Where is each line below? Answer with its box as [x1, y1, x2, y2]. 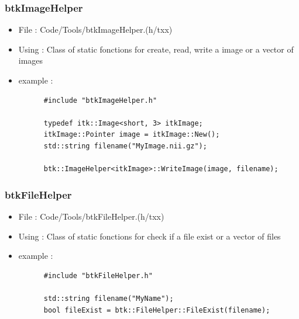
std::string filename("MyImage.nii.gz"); [43, 141, 207, 150]
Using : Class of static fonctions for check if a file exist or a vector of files [18, 230, 281, 242]
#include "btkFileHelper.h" [43, 271, 153, 280]
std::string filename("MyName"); [43, 294, 174, 303]
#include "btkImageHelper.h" [43, 96, 157, 105]
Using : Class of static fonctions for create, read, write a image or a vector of [18, 43, 294, 55]
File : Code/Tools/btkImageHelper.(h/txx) [18, 23, 173, 36]
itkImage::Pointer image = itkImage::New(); [43, 130, 220, 139]
